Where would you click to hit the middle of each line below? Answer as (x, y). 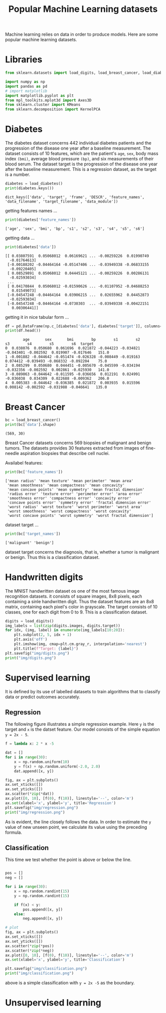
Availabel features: (24, 463)
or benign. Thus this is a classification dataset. (52, 557)
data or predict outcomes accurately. (43, 697)
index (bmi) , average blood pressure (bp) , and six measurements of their (80, 159)
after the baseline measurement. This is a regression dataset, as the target (81, 169)
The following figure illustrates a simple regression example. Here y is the (80, 724)
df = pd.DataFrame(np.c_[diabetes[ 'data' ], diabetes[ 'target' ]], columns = (84, 326)
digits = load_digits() (30, 621)
